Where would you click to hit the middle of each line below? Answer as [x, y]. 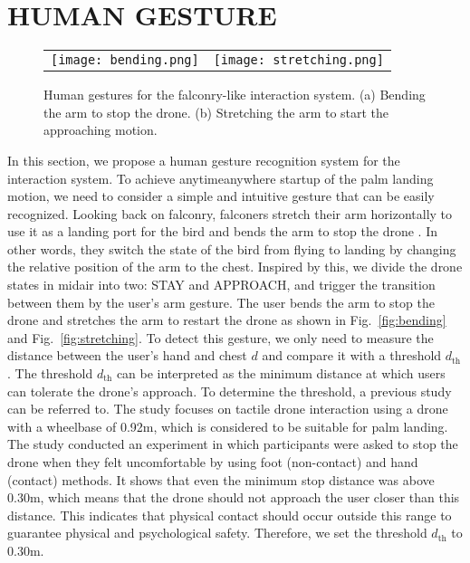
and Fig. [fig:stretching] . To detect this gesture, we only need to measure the [221, 337]
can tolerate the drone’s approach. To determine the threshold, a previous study [230, 391]
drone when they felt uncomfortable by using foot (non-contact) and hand [213, 462]
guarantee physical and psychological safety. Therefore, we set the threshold [217, 533]
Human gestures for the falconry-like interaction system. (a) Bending [235, 95]
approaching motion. [101, 130]
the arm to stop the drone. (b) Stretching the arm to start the [216, 112]
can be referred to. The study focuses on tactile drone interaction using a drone [228, 409]
